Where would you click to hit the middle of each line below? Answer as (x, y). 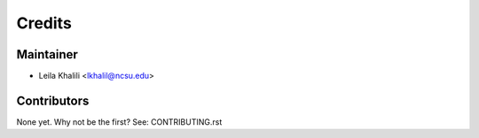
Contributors (53, 100)
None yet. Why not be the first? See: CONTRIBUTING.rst (119, 122)
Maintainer (47, 54)
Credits (44, 23)
